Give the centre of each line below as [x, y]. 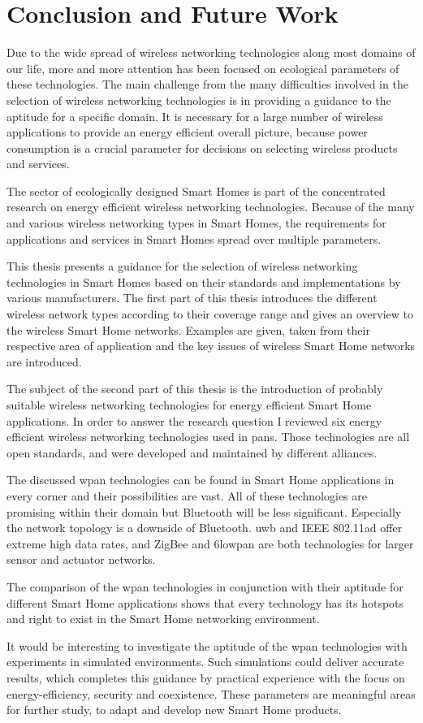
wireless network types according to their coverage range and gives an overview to [210, 314]
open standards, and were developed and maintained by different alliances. [192, 452]
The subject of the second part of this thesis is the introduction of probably [195, 389]
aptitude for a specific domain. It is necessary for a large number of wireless [195, 116]
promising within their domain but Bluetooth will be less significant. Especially [204, 511]
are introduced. [44, 361]
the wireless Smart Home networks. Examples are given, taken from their [188, 329]
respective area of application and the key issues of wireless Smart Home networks [211, 346]
